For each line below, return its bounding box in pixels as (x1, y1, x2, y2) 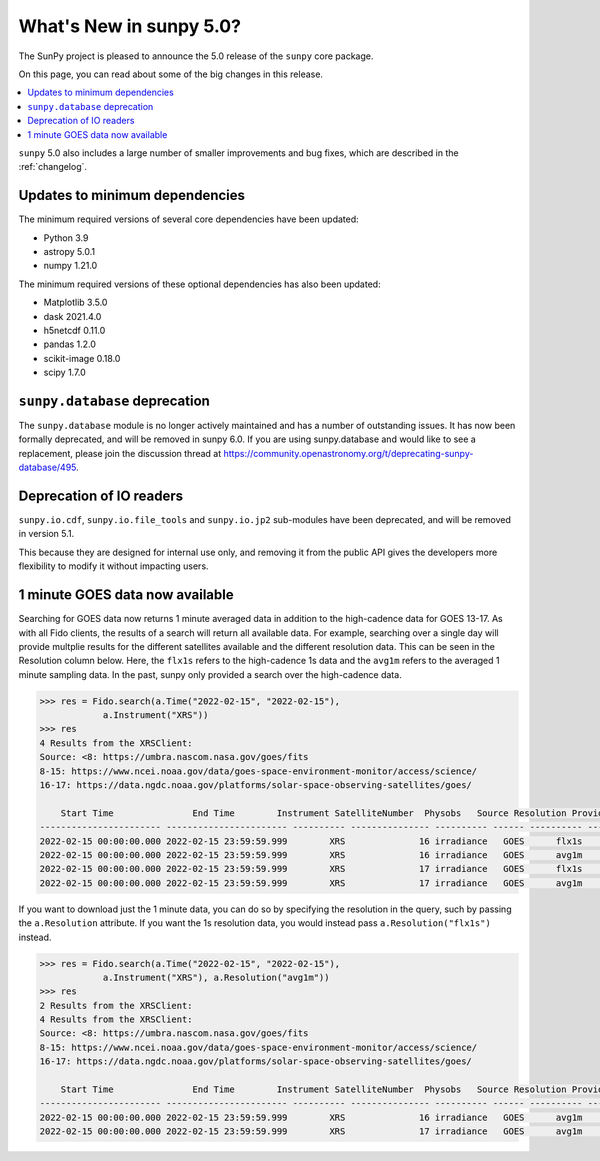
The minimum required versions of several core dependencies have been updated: (18, 213, 359, 225)
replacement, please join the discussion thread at (18, 447, 222, 459)
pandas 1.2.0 (43, 338, 97, 350)
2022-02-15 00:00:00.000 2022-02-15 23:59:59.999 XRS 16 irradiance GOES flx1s (39, 835, 583, 847)
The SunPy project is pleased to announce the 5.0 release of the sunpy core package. (18, 50, 374, 62)
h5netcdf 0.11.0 (43, 324, 106, 336)
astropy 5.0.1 (43, 245, 95, 257)
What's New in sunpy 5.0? (18, 15, 242, 37)
